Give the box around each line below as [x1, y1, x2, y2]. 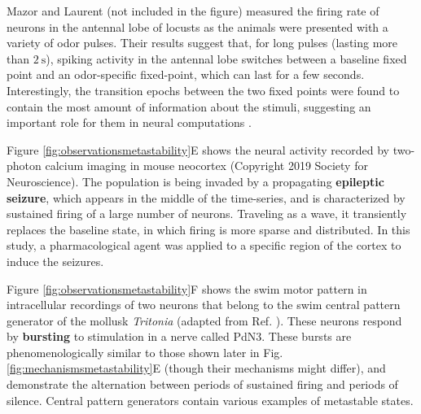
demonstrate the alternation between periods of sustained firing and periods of [7, 376, 398, 393]
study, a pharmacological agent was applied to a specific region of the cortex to [7, 237, 401, 254]
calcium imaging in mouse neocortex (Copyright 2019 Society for [45, 157, 368, 174]
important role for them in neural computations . [7, 114, 252, 131]
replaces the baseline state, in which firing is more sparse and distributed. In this [7, 220, 410, 238]
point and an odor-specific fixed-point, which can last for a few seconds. [7, 66, 365, 83]
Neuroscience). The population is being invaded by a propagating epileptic [7, 172, 384, 190]
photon [7, 157, 42, 174]
